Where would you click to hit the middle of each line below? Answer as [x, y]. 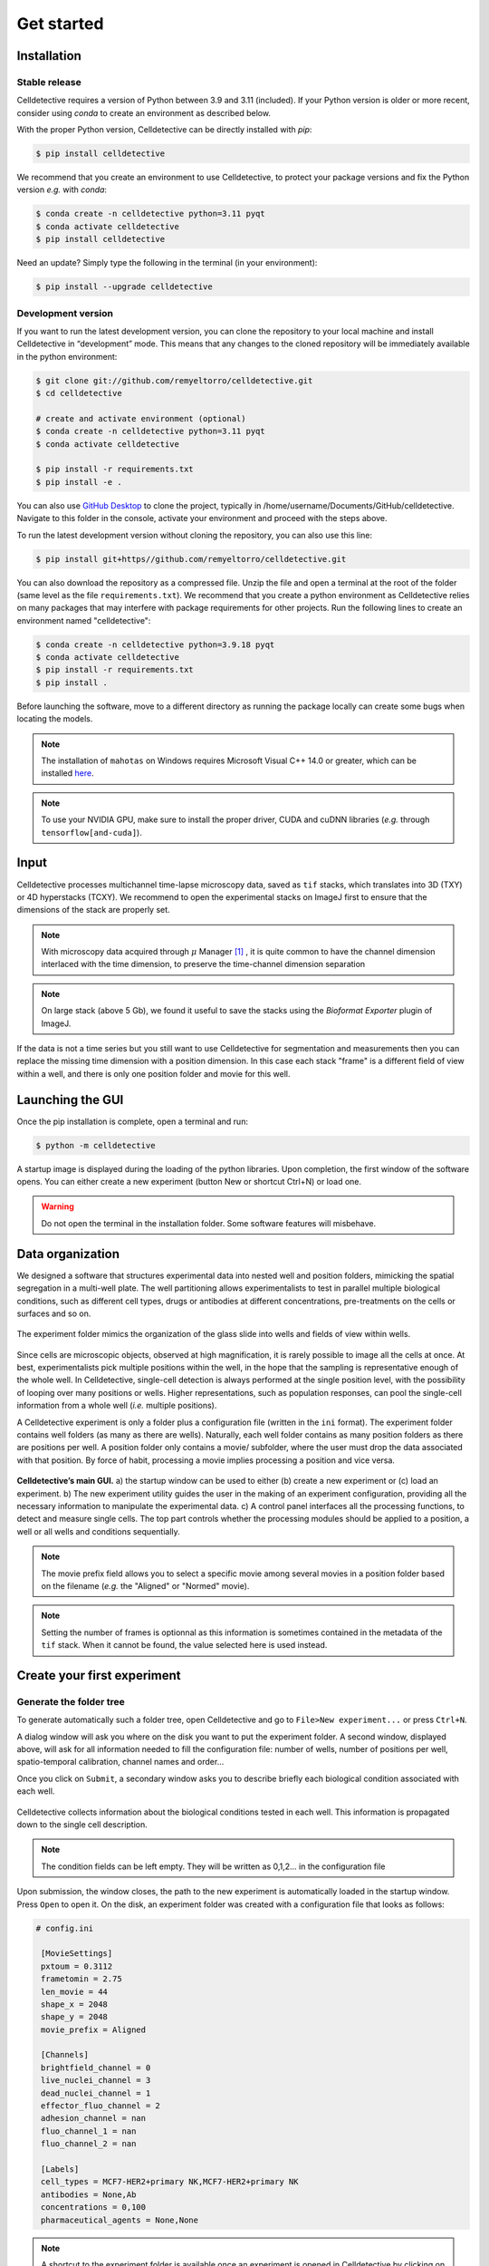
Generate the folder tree [71, 1701]
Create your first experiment [99, 1675]
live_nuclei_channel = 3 [96, 2081]
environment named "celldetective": [84, 620]
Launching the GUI [70, 1100]
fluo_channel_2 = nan [89, 2144]
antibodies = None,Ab [89, 2194]
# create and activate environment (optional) [141, 418]
